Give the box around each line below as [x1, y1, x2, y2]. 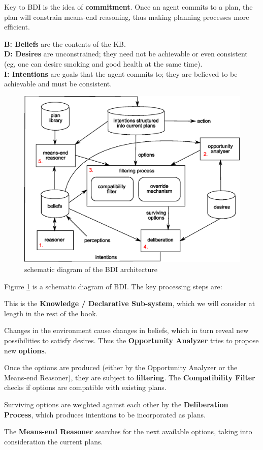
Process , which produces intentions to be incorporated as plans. [4, 409, 206, 419]
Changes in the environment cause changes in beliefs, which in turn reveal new [4, 325, 249, 336]
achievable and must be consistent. [4, 78, 112, 89]
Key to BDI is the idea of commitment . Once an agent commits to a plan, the [4, 2, 253, 12]
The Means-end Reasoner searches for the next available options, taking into [4, 426, 252, 437]
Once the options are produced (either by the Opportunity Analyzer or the [4, 362, 238, 373]
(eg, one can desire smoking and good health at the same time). [4, 58, 203, 69]
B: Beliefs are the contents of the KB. [4, 38, 126, 49]
